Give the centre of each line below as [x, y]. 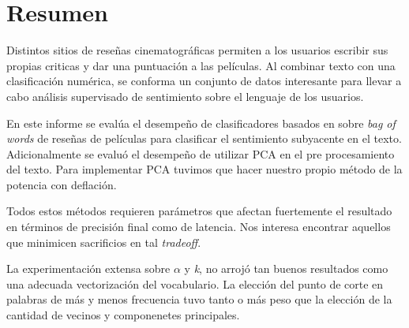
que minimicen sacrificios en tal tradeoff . [104, 242]
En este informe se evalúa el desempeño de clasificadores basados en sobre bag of [201, 123]
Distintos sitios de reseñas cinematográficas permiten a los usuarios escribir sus [197, 50]
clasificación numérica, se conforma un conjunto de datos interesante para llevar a [204, 81]
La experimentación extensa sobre [88, 268]
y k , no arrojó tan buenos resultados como [286, 268]
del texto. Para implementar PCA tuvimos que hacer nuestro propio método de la [204, 169]
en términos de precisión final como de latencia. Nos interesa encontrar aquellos [199, 227]
